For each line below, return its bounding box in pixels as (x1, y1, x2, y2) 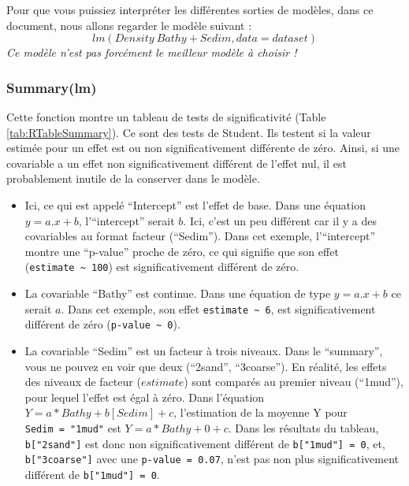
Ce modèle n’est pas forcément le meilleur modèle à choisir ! (6, 44, 297, 61)
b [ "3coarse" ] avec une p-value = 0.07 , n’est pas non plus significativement (24, 451, 400, 467)
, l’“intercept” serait (78, 212, 175, 228)
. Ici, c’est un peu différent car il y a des (183, 212, 377, 228)
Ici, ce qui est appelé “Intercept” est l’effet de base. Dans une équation (24, 196, 366, 213)
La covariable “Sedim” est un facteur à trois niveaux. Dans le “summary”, (24, 342, 383, 358)
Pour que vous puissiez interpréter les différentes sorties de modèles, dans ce (6, 2, 374, 17)
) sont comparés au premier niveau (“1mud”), (184, 373, 403, 390)
